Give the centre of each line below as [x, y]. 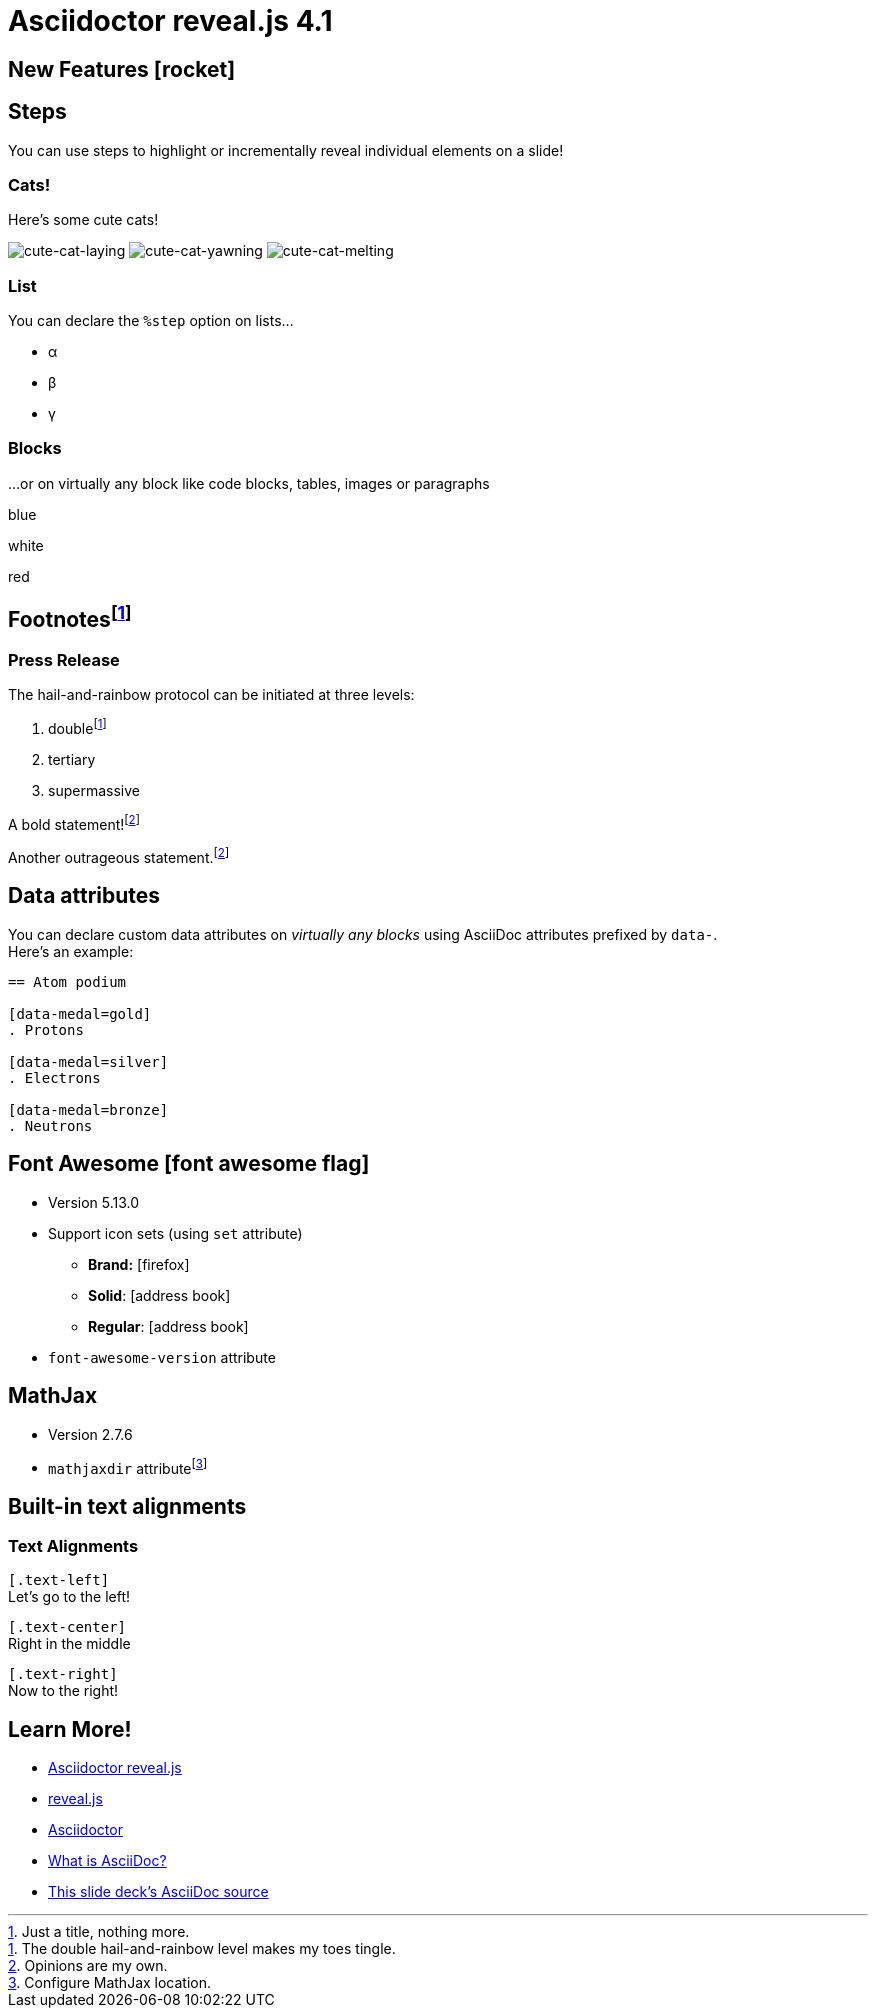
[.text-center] [67, 1627]
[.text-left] [59, 1580]
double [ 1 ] [77, 727]
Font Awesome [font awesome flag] [189, 1164]
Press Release [64, 659]
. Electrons [54, 1077]
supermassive [94, 790]
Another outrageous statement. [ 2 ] [119, 856]
